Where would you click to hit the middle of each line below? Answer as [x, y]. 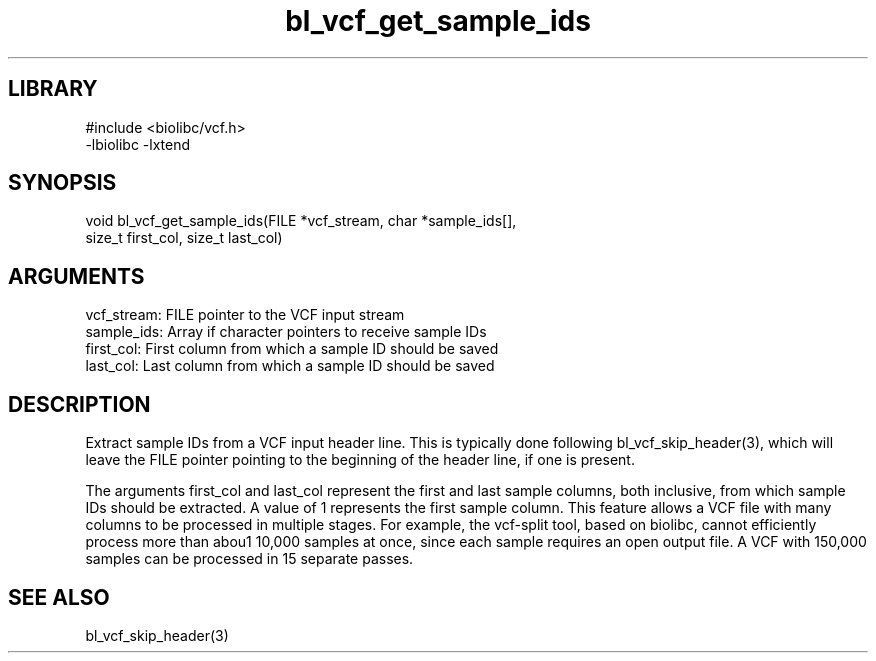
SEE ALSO [59, 597]
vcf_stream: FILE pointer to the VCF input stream [245, 315]
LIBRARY [53, 89]
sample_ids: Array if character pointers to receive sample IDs [286, 332]
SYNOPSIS [62, 183]
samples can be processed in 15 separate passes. [249, 559]
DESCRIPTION [79, 404]
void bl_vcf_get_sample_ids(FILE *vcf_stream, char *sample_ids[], [301, 221]
